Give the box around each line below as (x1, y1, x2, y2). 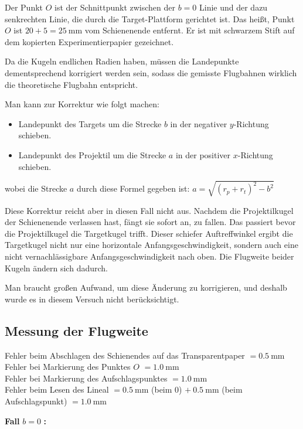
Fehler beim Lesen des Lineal (5, 383, 109, 396)
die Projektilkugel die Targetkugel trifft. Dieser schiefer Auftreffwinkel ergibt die (5, 227, 293, 239)
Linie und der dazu (199, 1, 268, 13)
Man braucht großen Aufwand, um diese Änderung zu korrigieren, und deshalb (5, 281, 287, 294)
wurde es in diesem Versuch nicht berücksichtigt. (5, 292, 179, 305)
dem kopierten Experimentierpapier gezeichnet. (5, 35, 174, 47)
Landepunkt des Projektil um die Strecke (18, 148, 166, 161)
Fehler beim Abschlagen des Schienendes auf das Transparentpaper (5, 349, 245, 361)
